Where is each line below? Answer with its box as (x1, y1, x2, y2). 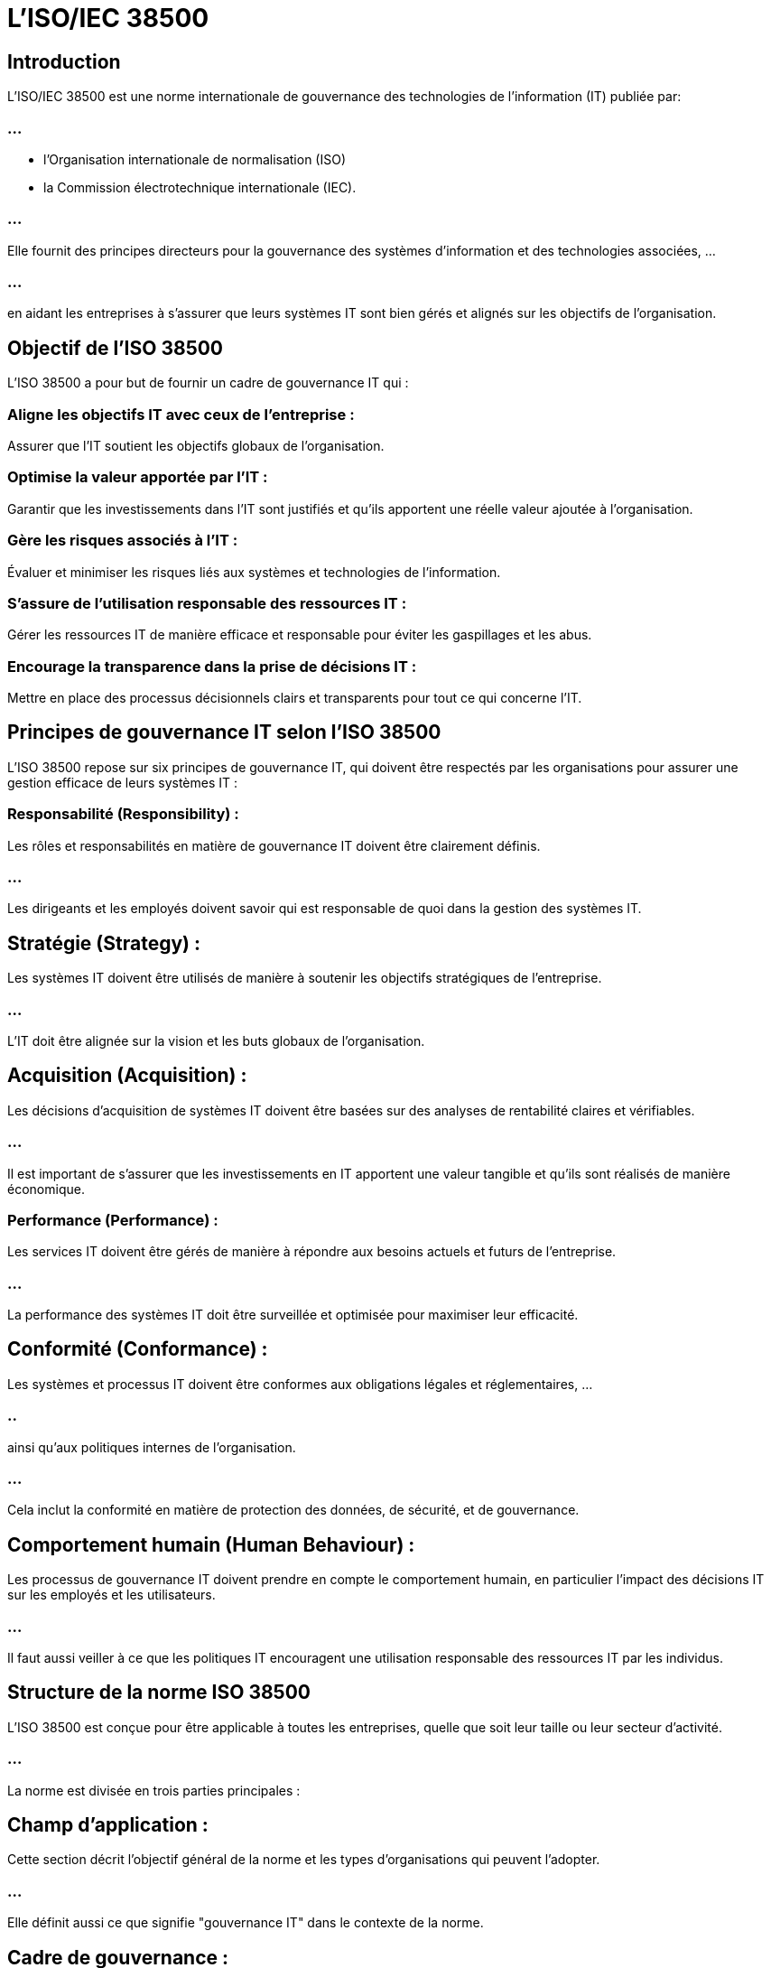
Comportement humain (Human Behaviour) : (7, 1533, 415, 1556)
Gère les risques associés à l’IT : (7, 531, 238, 550)
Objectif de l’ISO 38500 (7, 336, 224, 359)
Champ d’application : (7, 1814, 209, 1836)
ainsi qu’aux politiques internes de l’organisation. (7, 1439, 296, 1455)
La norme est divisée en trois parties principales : (7, 1782, 301, 1798)
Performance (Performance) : (7, 1210, 218, 1229)
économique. (7, 1180, 85, 1197)
